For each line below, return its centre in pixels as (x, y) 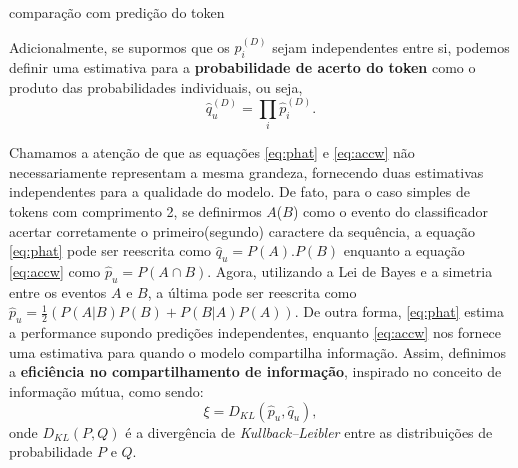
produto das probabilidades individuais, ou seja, (156, 86)
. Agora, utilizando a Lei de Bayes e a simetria (350, 270)
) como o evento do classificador (390, 211)
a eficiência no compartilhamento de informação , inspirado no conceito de (255, 371)
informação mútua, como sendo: (106, 390)
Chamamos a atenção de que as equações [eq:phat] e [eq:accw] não (212, 152)
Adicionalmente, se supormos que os (119, 46)
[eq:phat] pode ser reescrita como (110, 250)
